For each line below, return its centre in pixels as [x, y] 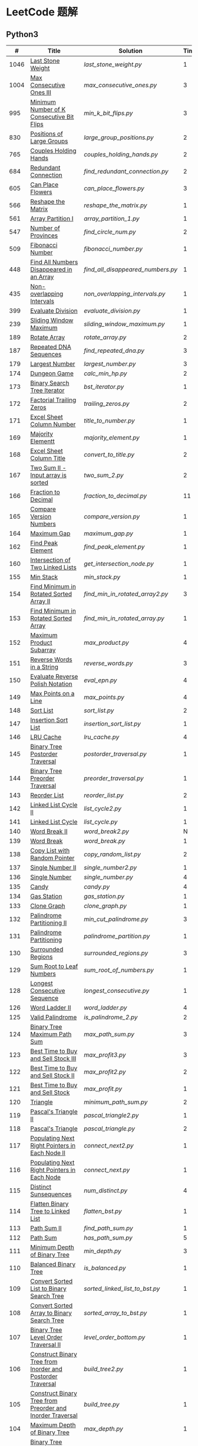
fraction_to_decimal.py [115, 496]
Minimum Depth [52, 1247]
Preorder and [48, 1408]
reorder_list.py [103, 795]
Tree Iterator [47, 390]
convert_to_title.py [109, 455]
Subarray [43, 650]
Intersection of [50, 560]
